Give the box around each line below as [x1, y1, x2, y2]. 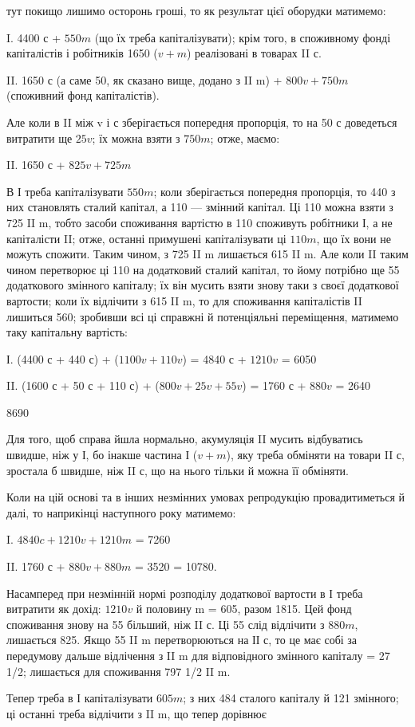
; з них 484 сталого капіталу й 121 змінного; [183, 690, 399, 706]
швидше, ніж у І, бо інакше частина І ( [6, 446, 198, 463]
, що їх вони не [316, 230, 391, 246]
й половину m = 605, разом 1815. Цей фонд [136, 600, 352, 617]
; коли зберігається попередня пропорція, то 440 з [153, 183, 396, 199]
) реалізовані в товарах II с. [186, 45, 322, 61]
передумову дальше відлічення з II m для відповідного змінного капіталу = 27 [6, 647, 390, 663]
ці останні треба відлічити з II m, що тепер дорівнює [6, 705, 267, 721]
